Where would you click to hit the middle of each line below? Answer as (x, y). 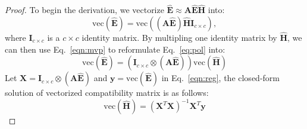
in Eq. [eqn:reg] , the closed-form (220, 78)
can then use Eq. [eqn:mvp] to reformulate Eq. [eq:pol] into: (115, 49)
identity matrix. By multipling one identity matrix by (179, 38)
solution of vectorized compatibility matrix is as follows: (107, 93)
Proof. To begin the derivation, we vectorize (84, 10)
